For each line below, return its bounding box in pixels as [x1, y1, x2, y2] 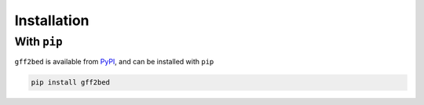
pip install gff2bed [31, 78, 110, 87]
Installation [14, 12, 90, 29]
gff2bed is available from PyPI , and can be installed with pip [14, 57, 214, 67]
